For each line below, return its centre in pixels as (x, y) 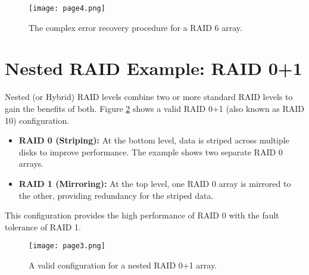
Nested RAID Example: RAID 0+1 (154, 68)
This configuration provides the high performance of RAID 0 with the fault (142, 215)
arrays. (31, 163)
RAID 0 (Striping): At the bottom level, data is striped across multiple (154, 140)
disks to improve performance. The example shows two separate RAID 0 (151, 151)
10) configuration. (37, 120)
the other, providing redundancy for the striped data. (116, 195)
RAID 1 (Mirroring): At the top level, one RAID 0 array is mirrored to (155, 183)
